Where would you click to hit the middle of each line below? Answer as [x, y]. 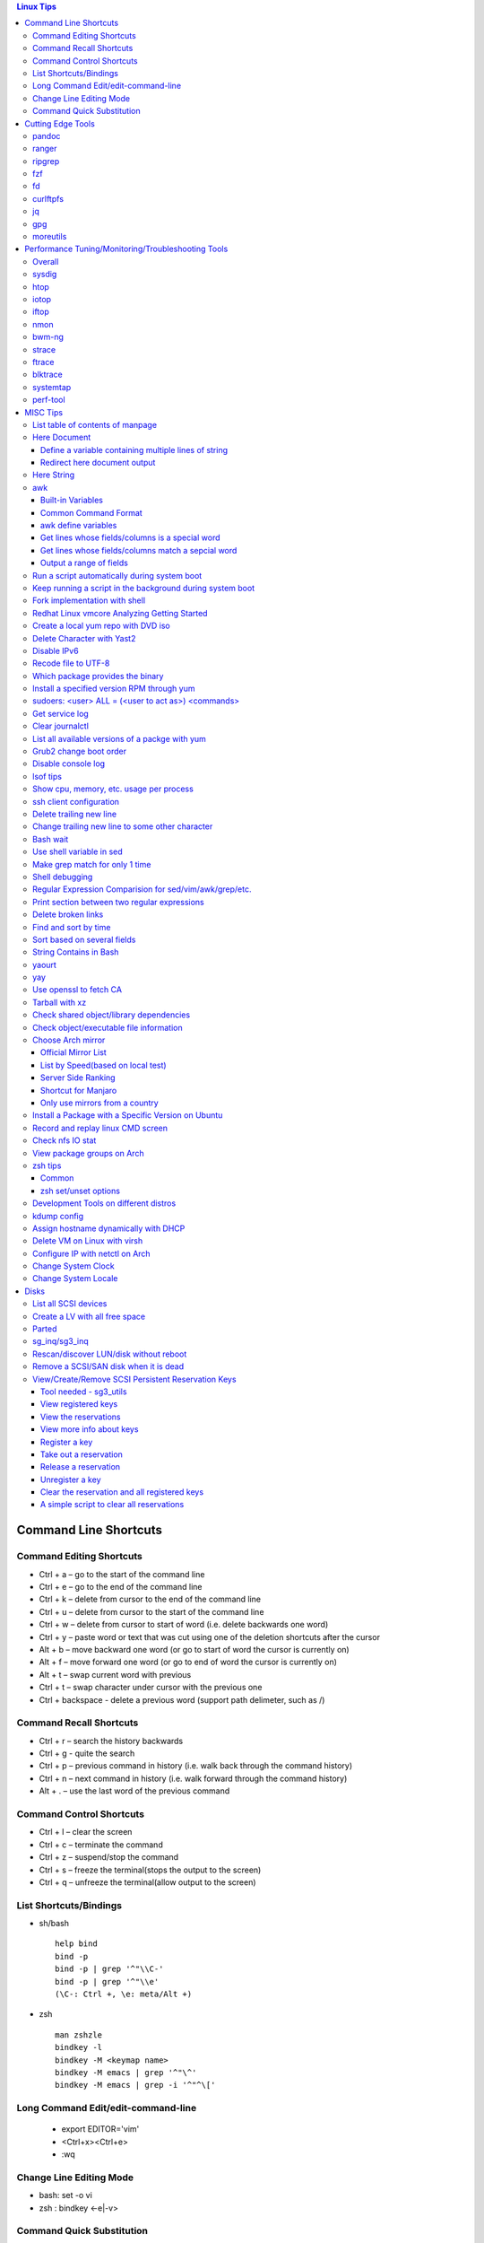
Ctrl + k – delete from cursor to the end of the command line [150, 1599]
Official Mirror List [73, 1052]
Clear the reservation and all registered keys [122, 1492]
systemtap [52, 387]
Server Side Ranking [78, 1078]
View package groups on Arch [88, 1153]
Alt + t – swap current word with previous [115, 1674]
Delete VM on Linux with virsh [88, 1241]
